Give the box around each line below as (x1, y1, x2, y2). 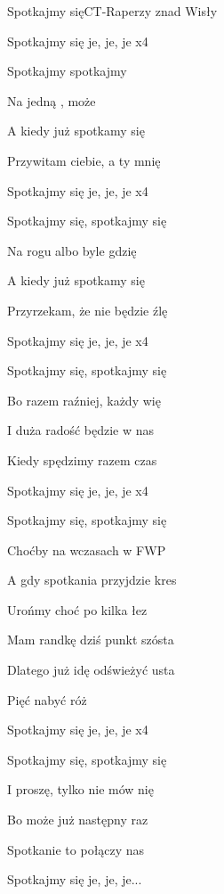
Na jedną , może (7, 91, 96, 110)
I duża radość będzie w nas (7, 421, 155, 439)
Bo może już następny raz (7, 810, 148, 829)
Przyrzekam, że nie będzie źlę (7, 300, 168, 319)
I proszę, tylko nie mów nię (7, 780, 154, 799)
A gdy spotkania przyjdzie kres (7, 570, 177, 589)
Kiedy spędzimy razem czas (7, 450, 157, 469)
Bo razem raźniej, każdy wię (7, 390, 161, 409)
